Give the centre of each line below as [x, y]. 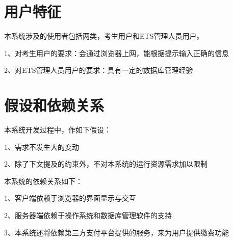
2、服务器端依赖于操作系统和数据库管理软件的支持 [88, 215]
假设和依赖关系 [54, 105]
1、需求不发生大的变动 [42, 146]
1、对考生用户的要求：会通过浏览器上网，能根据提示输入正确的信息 [116, 53]
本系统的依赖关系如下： [43, 181]
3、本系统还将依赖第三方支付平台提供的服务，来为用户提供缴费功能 [116, 232]
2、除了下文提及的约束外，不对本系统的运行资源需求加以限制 [106, 164]
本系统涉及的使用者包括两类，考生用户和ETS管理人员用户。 [104, 36]
